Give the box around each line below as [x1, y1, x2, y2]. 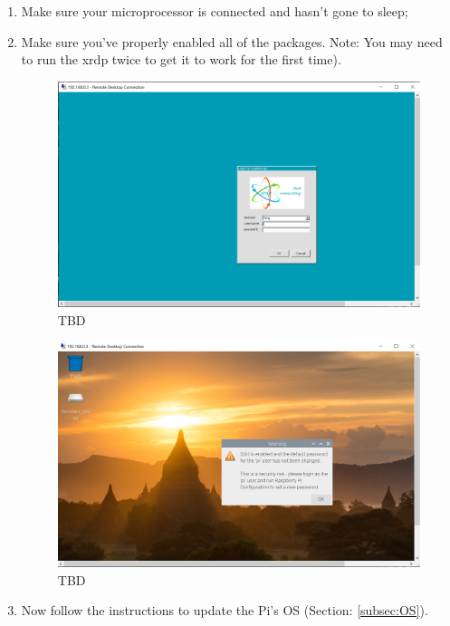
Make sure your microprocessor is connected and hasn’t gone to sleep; [21, 2, 408, 20]
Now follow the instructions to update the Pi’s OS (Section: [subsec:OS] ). [21, 601, 428, 620]
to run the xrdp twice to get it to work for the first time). [21, 50, 341, 69]
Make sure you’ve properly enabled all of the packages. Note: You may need [21, 32, 443, 51]
